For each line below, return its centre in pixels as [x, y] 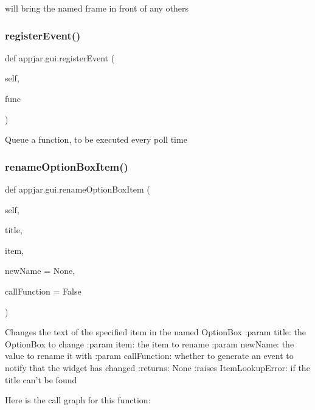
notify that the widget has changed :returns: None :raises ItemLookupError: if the [157, 367]
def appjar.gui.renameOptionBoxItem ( [78, 189]
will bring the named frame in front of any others [97, 8]
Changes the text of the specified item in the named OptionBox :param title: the [156, 332]
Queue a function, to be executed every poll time [96, 139]
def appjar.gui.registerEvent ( [60, 57]
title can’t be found [41, 379]
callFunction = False [43, 291]
